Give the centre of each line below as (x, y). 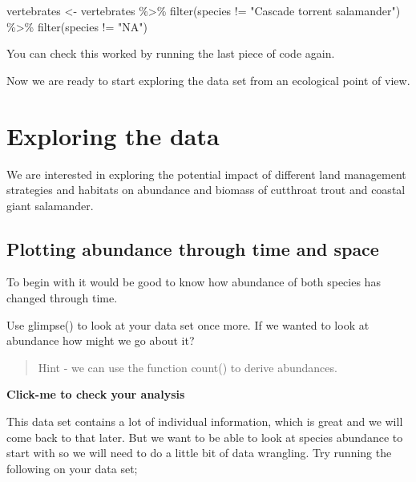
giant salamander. (50, 205)
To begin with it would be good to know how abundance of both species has (194, 282)
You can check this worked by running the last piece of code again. (171, 53)
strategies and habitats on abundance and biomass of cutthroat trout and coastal (206, 190)
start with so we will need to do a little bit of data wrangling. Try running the (199, 453)
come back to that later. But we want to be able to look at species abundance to (205, 437)
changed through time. (62, 298)
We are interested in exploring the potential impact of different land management (206, 174)
